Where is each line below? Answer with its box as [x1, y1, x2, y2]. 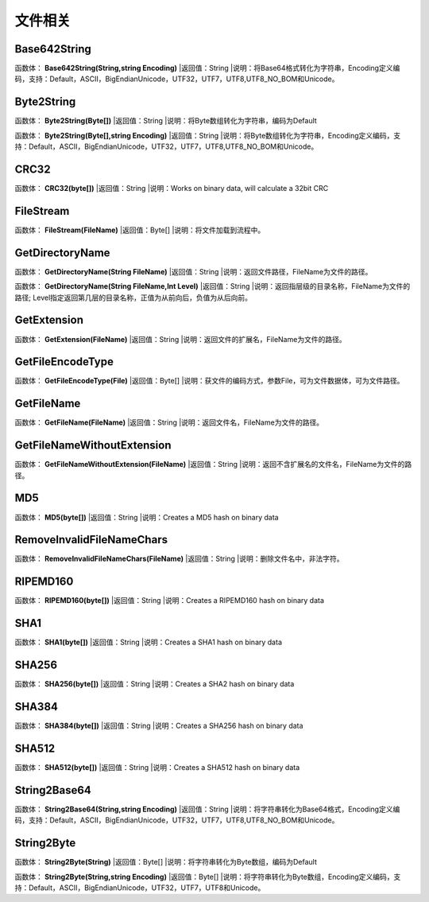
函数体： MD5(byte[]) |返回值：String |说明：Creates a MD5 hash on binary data [14, 512, 279, 522]
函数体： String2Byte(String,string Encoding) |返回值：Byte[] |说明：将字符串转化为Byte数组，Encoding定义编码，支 [14, 872, 401, 881]
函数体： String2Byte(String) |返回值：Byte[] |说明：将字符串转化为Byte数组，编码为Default [14, 857, 318, 867]
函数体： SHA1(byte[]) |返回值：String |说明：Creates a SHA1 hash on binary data [14, 637, 282, 647]
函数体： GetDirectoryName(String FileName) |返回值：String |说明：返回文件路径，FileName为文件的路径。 [14, 266, 373, 276]
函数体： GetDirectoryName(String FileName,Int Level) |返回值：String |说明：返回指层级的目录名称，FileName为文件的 [14, 282, 411, 291]
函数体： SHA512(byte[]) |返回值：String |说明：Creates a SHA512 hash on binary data [14, 763, 300, 772]
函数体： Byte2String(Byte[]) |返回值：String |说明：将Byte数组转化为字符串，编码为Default [14, 116, 317, 126]
